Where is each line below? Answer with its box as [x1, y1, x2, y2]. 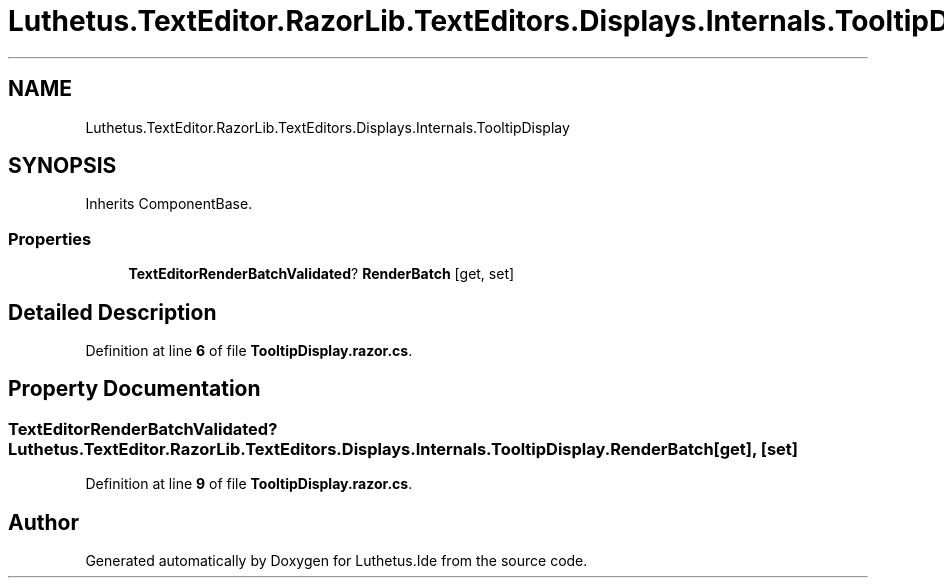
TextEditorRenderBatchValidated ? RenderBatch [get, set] [128, 265, 515, 283]
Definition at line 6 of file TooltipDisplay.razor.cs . [85, 342, 413, 360]
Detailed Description [8, 299, 217, 325]
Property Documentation [8, 376, 261, 402]
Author [8, 509, 79, 535]
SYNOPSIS [8, 153, 117, 179]
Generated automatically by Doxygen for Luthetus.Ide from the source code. [85, 552, 588, 570]
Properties [8, 228, 92, 249]
